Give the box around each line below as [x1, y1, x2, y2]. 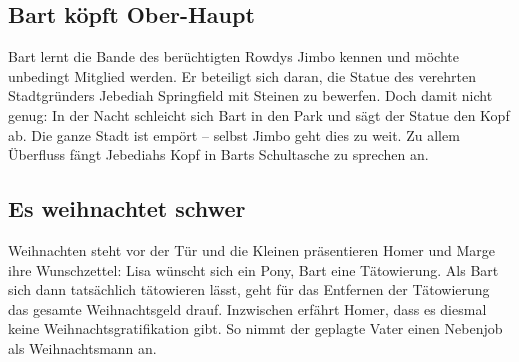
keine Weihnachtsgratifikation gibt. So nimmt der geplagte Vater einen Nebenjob [8, 318, 503, 339]
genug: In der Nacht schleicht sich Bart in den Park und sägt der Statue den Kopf [8, 104, 510, 125]
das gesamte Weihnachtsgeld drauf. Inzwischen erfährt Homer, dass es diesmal [8, 298, 487, 319]
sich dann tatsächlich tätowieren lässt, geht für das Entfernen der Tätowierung [8, 279, 490, 300]
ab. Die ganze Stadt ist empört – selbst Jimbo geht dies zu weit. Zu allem [8, 124, 460, 145]
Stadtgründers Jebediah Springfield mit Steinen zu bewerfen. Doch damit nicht [8, 85, 493, 106]
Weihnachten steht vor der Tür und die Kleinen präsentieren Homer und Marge [8, 239, 496, 260]
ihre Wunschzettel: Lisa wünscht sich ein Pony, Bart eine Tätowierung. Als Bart [8, 259, 499, 280]
